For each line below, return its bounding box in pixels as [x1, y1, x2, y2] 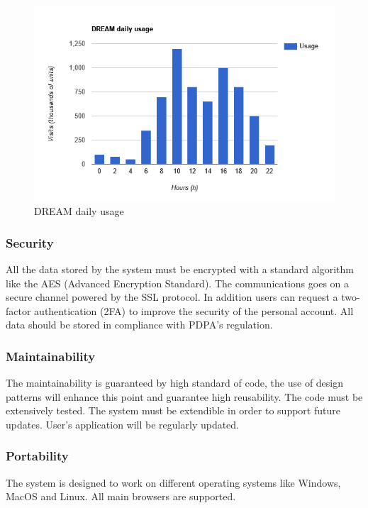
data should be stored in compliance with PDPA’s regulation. [6, 317, 273, 332]
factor [6, 303, 31, 318]
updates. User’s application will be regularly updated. [6, 416, 240, 431]
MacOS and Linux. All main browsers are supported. [6, 489, 236, 504]
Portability [6, 447, 69, 465]
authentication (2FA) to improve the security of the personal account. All [34, 303, 354, 318]
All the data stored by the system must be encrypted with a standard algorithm [6, 262, 354, 276]
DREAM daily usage [34, 204, 124, 219]
